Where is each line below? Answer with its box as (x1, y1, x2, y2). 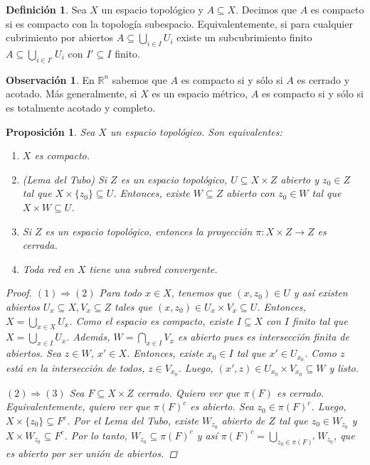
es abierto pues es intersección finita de (178, 329, 349, 344)
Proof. (6, 285, 32, 300)
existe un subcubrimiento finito (176, 30, 312, 45)
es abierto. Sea (190, 399, 254, 414)
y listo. (329, 360, 359, 375)
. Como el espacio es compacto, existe (69, 313, 233, 328)
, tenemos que (171, 285, 232, 300)
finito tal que (292, 313, 348, 328)
